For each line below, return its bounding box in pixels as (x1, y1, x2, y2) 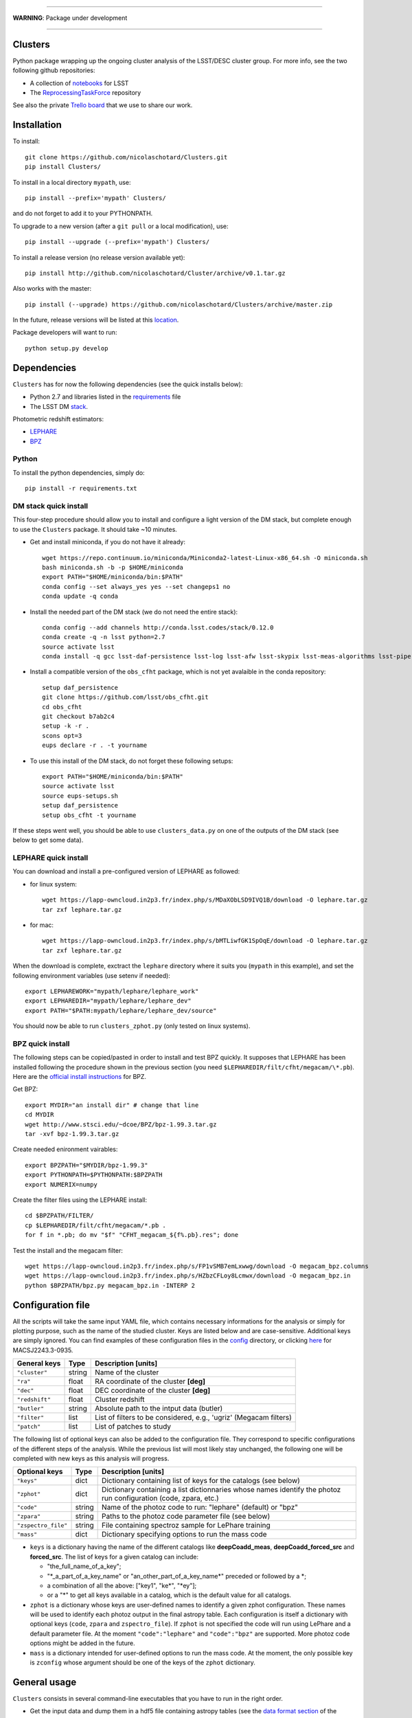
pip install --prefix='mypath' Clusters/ (25, 194, 166, 202)
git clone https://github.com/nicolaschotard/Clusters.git (25, 153, 228, 161)
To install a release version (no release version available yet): (12, 253, 185, 261)
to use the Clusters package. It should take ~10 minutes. (12, 525, 178, 533)
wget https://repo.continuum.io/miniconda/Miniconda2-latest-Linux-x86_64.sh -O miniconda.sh (42, 554, 368, 561)
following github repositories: (12, 66, 95, 75)
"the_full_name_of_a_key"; (47, 1562, 122, 1570)
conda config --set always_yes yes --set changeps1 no (42, 583, 231, 590)
